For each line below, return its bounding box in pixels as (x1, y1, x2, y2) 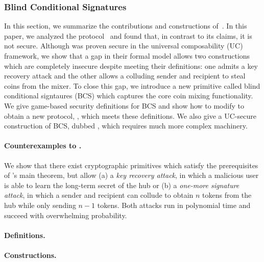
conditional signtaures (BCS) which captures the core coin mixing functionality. (4, 90, 253, 101)
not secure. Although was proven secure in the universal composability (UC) (4, 40, 243, 51)
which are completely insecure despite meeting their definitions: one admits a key (4, 60, 258, 71)
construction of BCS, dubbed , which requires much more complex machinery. (4, 120, 248, 131)
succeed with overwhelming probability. (4, 209, 127, 220)
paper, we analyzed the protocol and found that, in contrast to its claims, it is (4, 30, 252, 41)
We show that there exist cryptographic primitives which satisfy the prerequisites (4, 160, 258, 170)
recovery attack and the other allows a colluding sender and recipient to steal (4, 70, 246, 81)
